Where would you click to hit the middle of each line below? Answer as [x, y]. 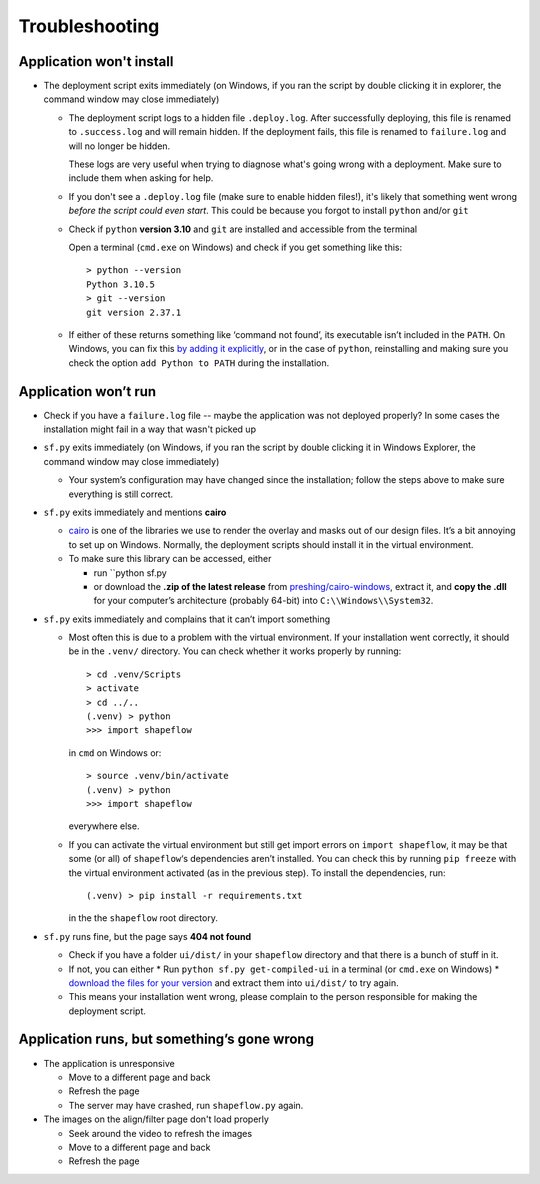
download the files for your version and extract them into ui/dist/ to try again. [233, 982]
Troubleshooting [89, 26]
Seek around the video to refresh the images [160, 1133]
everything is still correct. [121, 494]
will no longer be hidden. [119, 146]
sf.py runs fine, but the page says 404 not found [147, 936]
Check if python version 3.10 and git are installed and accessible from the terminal [243, 229]
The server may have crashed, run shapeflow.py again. [186, 1105]
